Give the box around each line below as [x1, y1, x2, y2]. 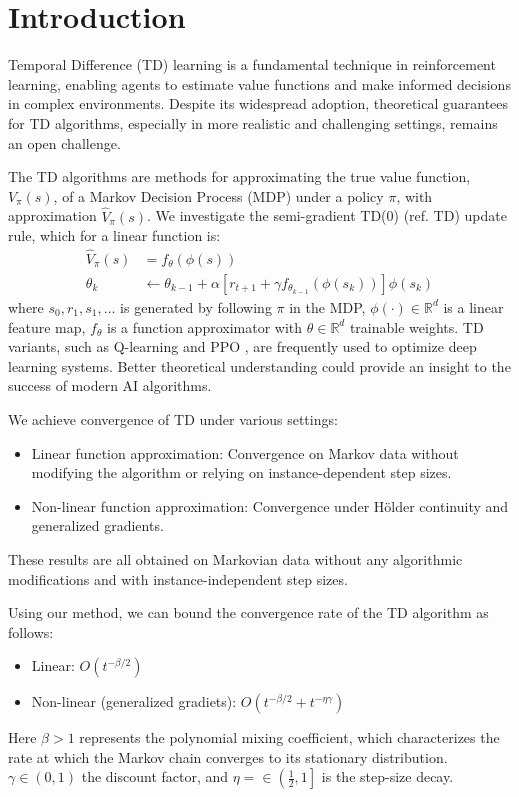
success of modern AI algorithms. [8, 375, 212, 396]
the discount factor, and [81, 766, 229, 787]
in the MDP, [289, 296, 366, 317]
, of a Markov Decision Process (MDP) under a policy [53, 185, 384, 206]
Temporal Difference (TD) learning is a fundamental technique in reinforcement [8, 54, 496, 75]
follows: [8, 621, 54, 642]
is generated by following [120, 296, 272, 317]
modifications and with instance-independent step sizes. [8, 568, 348, 589]
